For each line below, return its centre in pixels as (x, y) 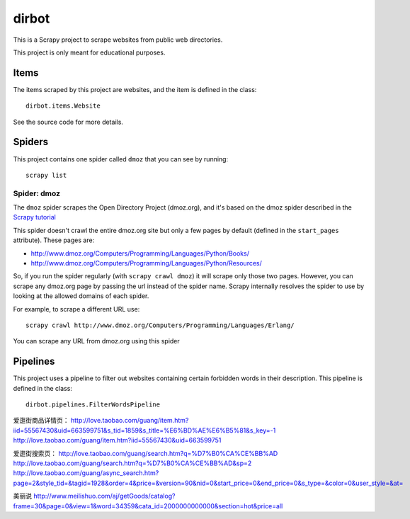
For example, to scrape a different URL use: (76, 309)
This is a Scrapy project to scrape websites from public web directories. (118, 40)
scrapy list (46, 175)
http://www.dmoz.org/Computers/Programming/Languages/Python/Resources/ (146, 263)
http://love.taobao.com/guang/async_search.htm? (86, 473)
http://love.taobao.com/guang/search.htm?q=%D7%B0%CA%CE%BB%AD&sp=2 (132, 463)
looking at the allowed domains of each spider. (81, 296)
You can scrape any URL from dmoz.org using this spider (96, 341)
